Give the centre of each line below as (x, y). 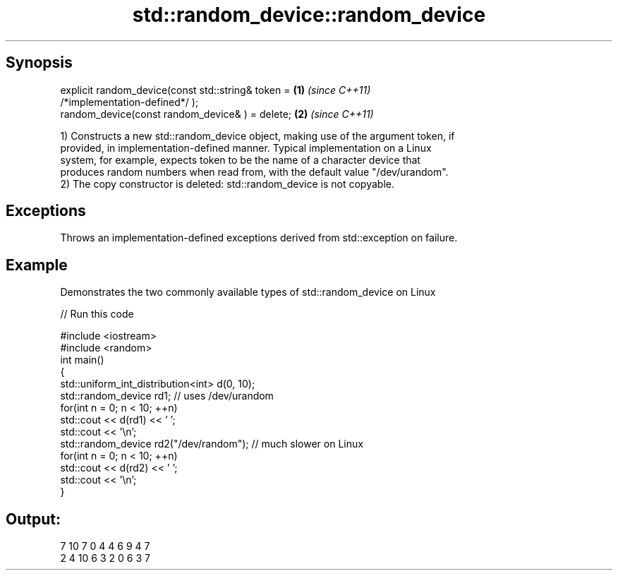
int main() (82, 360)
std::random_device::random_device (309, 15)
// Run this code (97, 314)
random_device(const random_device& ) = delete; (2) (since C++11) (217, 114)
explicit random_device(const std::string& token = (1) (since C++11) (216, 90)
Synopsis (39, 63)
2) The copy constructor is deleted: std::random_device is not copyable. (227, 184)
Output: (33, 519)
